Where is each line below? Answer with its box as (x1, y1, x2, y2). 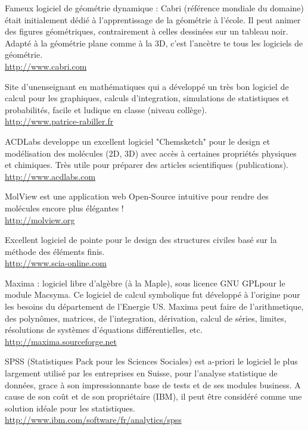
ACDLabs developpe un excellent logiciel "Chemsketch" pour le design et (5, 135, 270, 147)
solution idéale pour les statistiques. (5, 401, 135, 414)
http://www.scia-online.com (5, 257, 107, 269)
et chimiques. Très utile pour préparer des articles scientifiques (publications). (5, 158, 288, 171)
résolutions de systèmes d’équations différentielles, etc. (5, 323, 203, 336)
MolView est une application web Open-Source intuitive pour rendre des (5, 190, 269, 202)
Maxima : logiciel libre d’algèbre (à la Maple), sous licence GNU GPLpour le (5, 276, 285, 289)
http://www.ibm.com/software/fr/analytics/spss (5, 413, 182, 426)
